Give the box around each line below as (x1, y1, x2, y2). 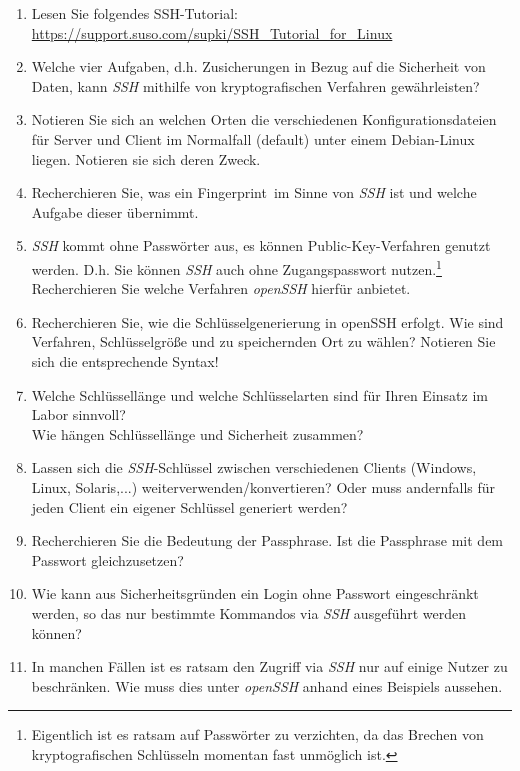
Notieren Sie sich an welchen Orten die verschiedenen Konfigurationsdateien (31, 109, 497, 130)
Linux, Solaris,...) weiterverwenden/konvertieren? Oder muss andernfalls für (31, 476, 496, 497)
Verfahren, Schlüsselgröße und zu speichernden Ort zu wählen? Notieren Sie (31, 331, 496, 352)
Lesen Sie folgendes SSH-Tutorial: (31, 3, 238, 23)
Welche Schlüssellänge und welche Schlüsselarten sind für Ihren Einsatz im (31, 384, 488, 405)
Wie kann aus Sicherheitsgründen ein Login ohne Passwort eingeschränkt (31, 583, 479, 604)
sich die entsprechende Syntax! (31, 350, 219, 371)
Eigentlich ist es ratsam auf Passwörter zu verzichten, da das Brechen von (31, 724, 484, 745)
